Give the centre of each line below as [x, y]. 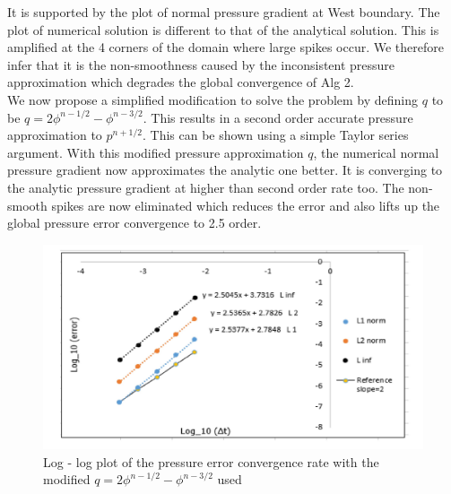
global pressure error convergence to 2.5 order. [134, 223]
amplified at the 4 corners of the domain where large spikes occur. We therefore [225, 47]
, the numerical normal [376, 152]
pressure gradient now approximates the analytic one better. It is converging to [225, 170]
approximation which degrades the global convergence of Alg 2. [181, 82]
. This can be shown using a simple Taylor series [276, 135]
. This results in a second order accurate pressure [278, 117]
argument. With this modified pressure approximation [156, 152]
